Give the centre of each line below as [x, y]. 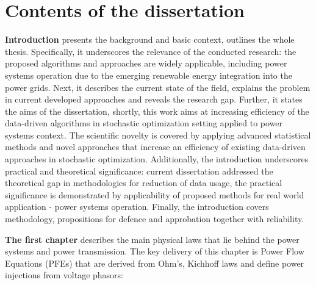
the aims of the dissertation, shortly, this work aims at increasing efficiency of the [157, 111]
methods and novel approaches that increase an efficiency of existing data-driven [155, 147]
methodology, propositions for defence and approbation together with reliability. [155, 219]
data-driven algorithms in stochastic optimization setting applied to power [144, 123]
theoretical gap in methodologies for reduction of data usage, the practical [144, 183]
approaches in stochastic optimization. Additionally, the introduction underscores [157, 159]
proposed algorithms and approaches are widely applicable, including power [146, 63]
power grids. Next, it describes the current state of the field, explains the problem [158, 87]
